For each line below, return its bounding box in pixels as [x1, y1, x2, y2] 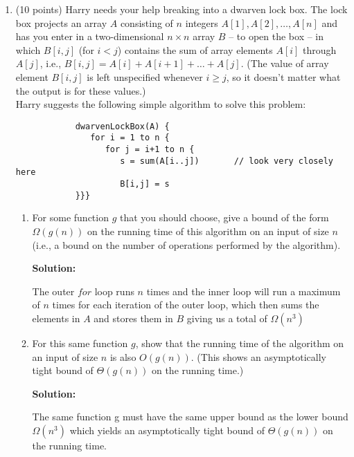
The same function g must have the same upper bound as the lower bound [32, 409, 348, 424]
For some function [32, 210, 109, 225]
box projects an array [15, 15, 107, 30]
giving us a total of [186, 310, 267, 325]
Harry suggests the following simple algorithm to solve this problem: [15, 97, 306, 111]
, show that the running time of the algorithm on [135, 335, 344, 350]
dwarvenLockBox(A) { [75, 121, 170, 131]
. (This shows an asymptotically [191, 349, 326, 364]
